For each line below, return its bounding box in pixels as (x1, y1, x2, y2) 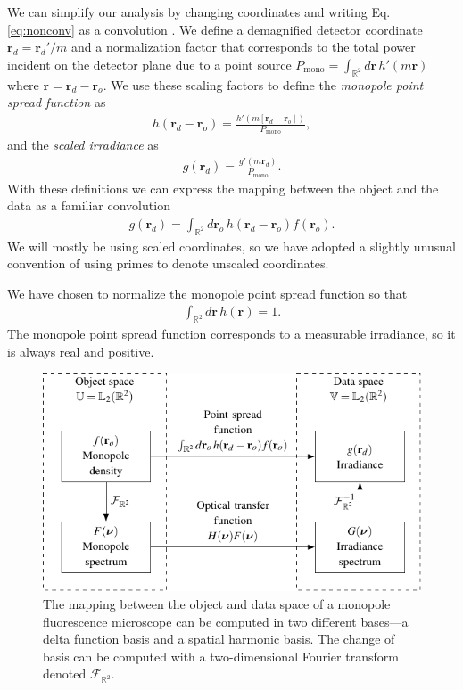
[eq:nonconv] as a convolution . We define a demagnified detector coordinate (7, 20, 423, 38)
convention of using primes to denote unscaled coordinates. (7, 254, 329, 273)
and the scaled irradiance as (7, 136, 159, 154)
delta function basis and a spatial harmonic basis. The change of (43, 629, 395, 648)
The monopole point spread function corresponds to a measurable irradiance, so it (7, 324, 456, 343)
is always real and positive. (7, 341, 154, 360)
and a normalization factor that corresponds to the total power (71, 37, 416, 56)
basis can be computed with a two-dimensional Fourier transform (43, 646, 399, 665)
